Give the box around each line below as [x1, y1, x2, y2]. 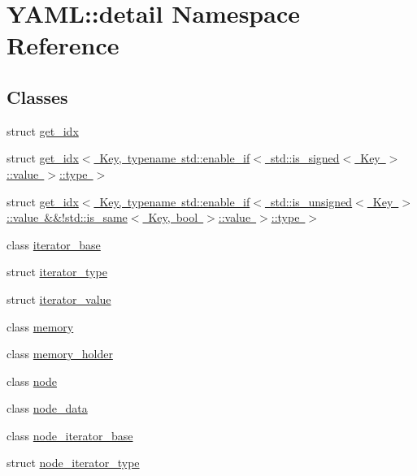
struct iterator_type [7, 263, 107, 280]
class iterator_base [7, 236, 101, 253]
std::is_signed [270, 149, 340, 167]
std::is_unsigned [270, 193, 353, 210]
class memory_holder [7, 345, 113, 362]
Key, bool [148, 209, 198, 226]
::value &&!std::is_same [7, 209, 128, 226]
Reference [7, 28, 119, 62]
